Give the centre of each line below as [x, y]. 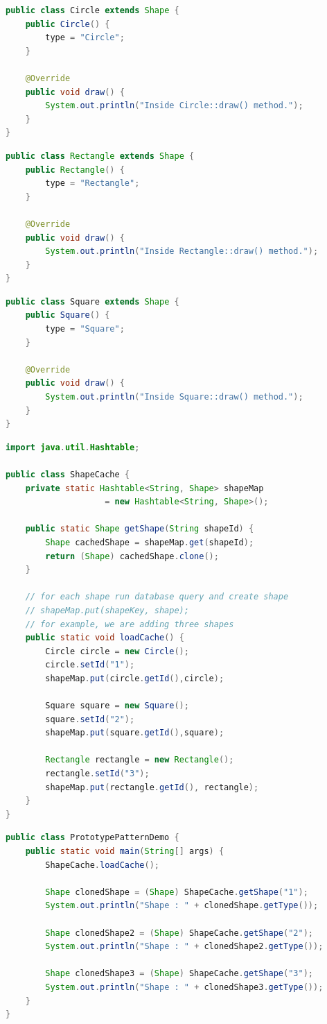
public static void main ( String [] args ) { [125, 852]
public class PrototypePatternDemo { [92, 838]
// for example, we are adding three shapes [130, 624]
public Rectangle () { [75, 170]
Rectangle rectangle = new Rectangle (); [140, 760]
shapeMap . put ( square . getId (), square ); [135, 733]
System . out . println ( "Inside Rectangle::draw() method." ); [182, 251]
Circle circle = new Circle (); [117, 651]
